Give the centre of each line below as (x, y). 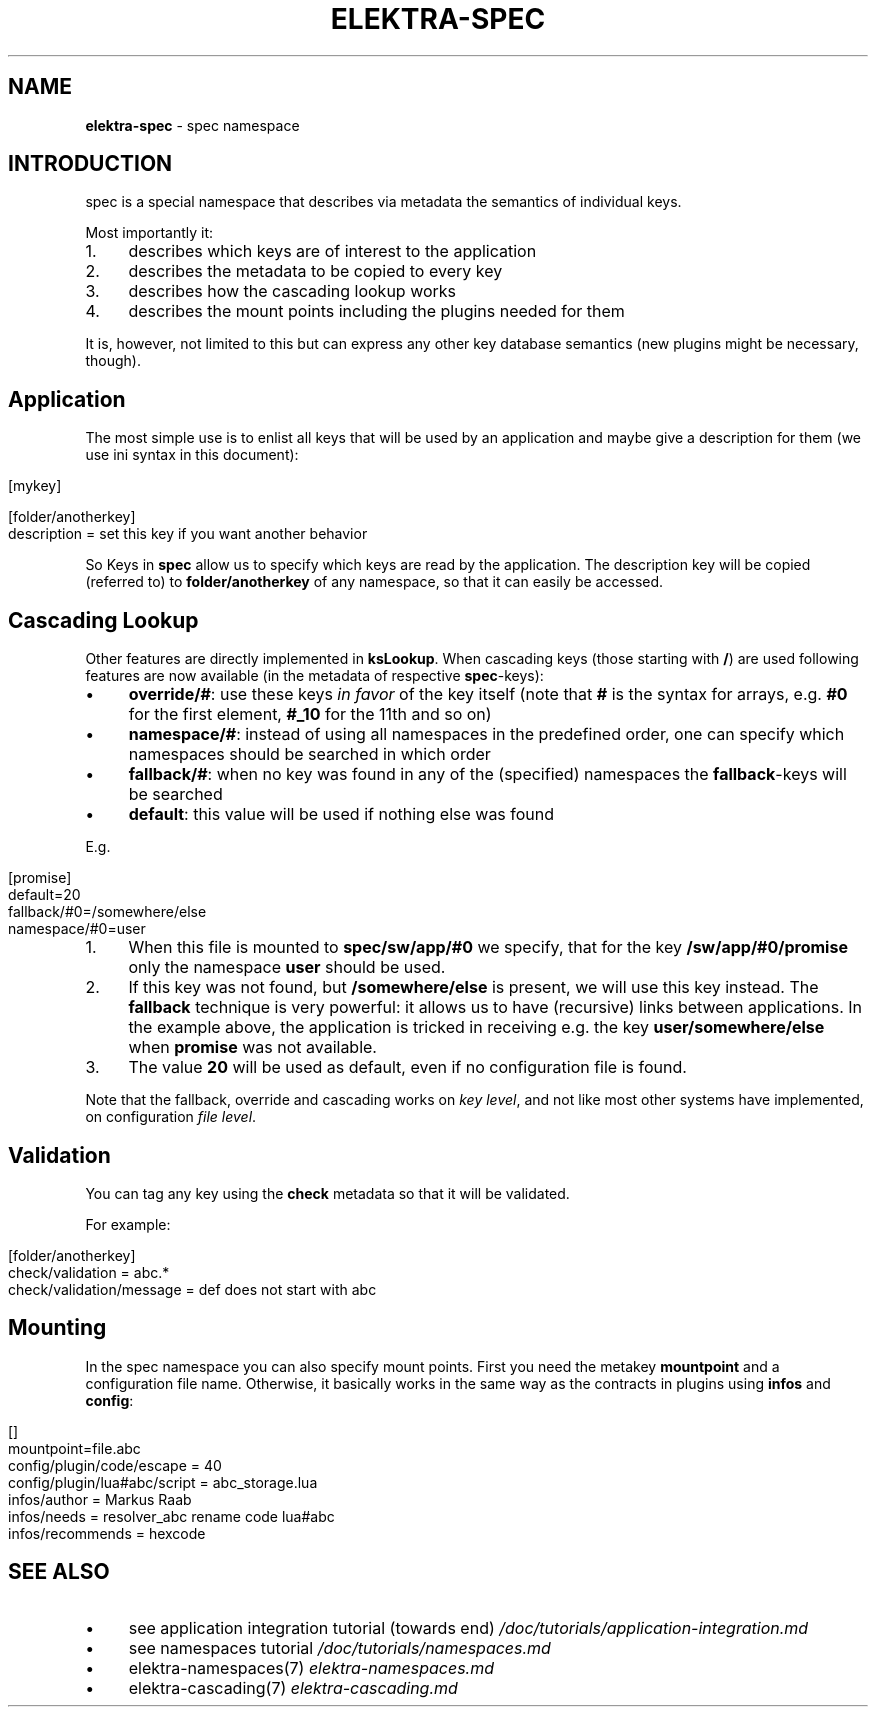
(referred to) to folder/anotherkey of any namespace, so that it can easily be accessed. (374, 582)
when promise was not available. (252, 1047)
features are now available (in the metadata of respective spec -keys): (314, 676)
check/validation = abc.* (89, 1272)
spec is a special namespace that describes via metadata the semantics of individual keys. (383, 202)
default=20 (44, 895)
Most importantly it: (149, 233)
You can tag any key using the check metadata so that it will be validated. (327, 1193)
